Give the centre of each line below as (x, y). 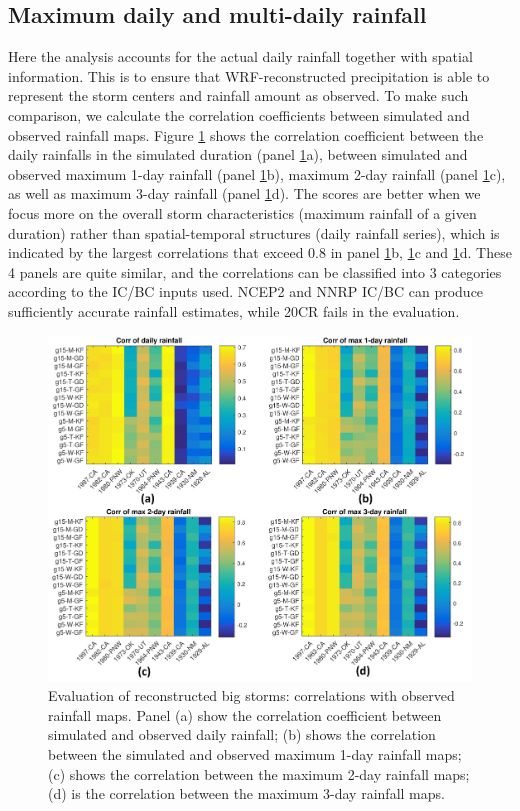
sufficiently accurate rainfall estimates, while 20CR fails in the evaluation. (234, 310)
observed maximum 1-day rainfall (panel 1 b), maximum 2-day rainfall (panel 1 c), (257, 173)
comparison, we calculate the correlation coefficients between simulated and (239, 114)
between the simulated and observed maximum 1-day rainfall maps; (255, 753)
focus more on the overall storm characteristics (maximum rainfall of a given (242, 212)
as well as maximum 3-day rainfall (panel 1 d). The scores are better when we (244, 193)
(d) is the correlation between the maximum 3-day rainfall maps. (246, 793)
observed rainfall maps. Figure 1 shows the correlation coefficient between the (246, 134)
